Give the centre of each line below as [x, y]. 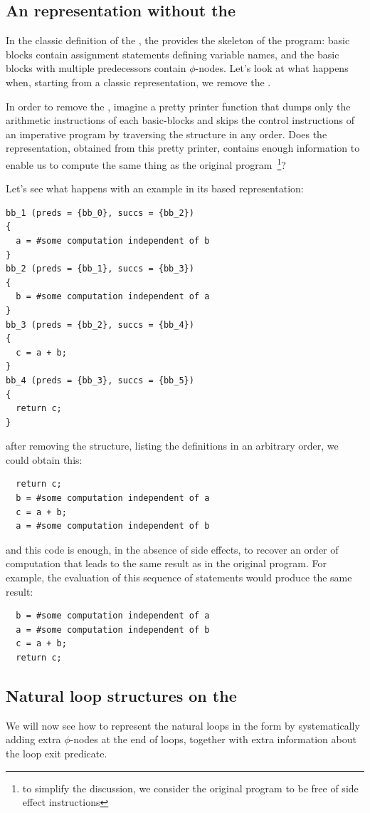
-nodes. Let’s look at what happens [272, 68]
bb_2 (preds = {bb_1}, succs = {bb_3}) [100, 269]
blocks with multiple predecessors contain [96, 68]
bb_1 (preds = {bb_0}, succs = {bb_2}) [100, 213]
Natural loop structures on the [121, 695]
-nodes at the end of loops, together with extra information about [213, 739]
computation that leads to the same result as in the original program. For [166, 563]
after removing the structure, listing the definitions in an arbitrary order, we [172, 446]
